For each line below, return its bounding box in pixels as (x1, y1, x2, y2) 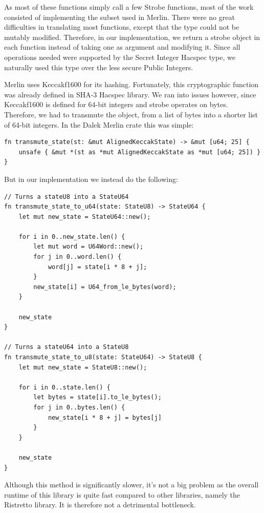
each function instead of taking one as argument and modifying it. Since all (4, 42, 240, 52)
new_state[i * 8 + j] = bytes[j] (48, 414, 162, 421)
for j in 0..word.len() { (33, 253, 122, 261)
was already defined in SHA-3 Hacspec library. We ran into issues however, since (4, 89, 256, 99)
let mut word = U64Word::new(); (33, 243, 144, 251)
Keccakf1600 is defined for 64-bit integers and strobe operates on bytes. (4, 99, 228, 110)
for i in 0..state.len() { (18, 383, 111, 391)
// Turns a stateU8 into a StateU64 (4, 193, 129, 200)
